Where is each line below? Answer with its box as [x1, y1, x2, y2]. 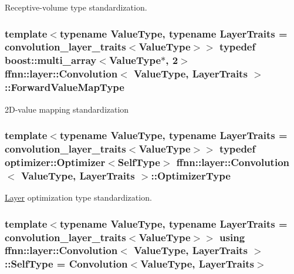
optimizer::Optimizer [5, 154, 106, 169]
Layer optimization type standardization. [5, 191, 152, 204]
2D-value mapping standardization [5, 103, 129, 115]
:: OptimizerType [151, 168, 231, 182]
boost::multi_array [5, 53, 97, 67]
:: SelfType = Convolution [5, 256, 128, 271]
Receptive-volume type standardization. [5, 1, 147, 13]
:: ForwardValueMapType [5, 80, 124, 94]
